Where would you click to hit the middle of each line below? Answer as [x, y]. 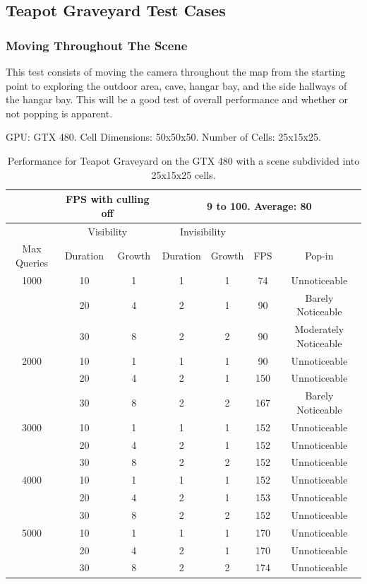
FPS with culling [107, 199]
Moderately [319, 329]
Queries [31, 263]
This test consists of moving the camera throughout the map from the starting [176, 71]
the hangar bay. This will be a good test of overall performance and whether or [177, 99]
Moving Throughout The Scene [97, 45]
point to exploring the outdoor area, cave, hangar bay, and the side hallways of [176, 85]
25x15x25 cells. [183, 174]
